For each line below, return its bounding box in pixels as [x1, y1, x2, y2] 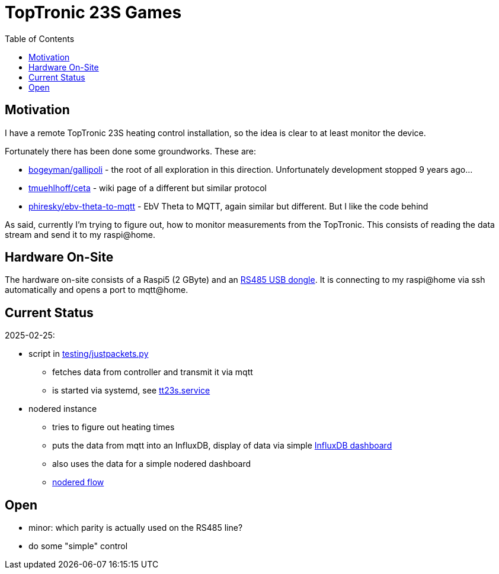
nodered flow [52, 477, 104, 488]
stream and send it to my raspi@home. [5, 229, 156, 240]
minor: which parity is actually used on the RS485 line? [28, 523, 243, 533]
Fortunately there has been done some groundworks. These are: [5, 146, 257, 156]
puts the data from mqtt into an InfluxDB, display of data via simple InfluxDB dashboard [52, 440, 392, 451]
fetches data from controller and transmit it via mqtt [52, 367, 253, 378]
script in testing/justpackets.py [28, 349, 149, 359]
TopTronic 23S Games [5, 2, 182, 22]
